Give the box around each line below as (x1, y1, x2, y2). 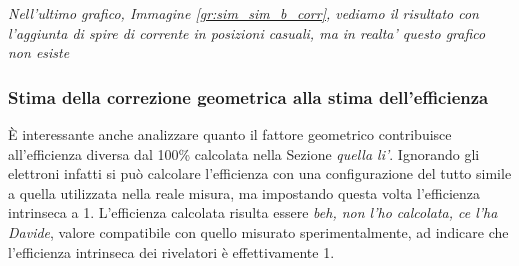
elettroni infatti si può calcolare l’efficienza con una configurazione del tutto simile (8, 163, 512, 184)
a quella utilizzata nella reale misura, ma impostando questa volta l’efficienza (8, 182, 481, 203)
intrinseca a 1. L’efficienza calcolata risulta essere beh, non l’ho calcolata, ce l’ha (8, 202, 498, 223)
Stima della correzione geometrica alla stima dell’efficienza (8, 84, 489, 109)
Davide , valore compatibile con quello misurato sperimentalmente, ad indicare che (8, 221, 509, 242)
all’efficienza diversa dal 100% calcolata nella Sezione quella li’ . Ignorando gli (8, 143, 480, 164)
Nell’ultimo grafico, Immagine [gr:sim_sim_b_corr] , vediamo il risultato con (8, 3, 479, 23)
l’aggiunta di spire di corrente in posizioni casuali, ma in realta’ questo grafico (8, 22, 486, 43)
